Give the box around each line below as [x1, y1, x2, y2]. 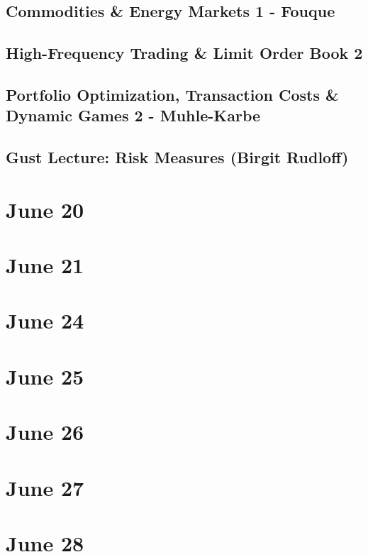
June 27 [6, 473, 84, 502]
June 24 [6, 306, 84, 335]
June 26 [6, 417, 84, 446]
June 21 [6, 250, 84, 280]
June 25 [6, 361, 84, 390]
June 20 [6, 194, 84, 224]
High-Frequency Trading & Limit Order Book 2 [6, 42, 363, 64]
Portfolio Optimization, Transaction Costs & [6, 83, 339, 105]
